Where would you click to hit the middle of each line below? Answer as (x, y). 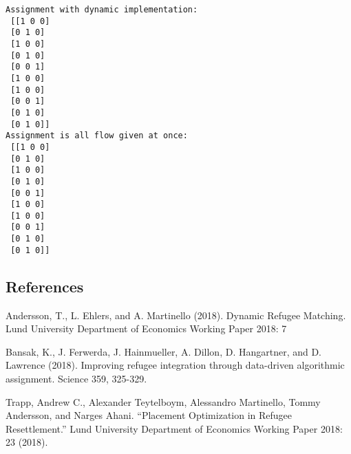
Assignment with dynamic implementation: (102, 10)
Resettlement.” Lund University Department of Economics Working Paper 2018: (174, 428)
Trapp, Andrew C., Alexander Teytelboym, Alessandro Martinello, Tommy (163, 401)
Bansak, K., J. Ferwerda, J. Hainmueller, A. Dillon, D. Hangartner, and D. (164, 351)
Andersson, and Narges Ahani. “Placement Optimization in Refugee (149, 415)
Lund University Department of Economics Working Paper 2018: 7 (146, 328)
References (45, 286)
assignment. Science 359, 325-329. (76, 379)
